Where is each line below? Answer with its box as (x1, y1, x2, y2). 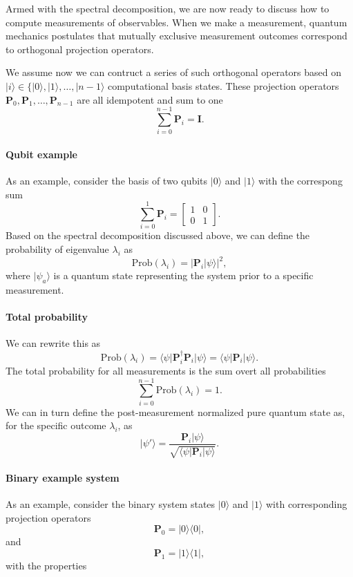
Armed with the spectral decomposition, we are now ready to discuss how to (6, 1, 330, 15)
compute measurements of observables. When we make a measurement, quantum (6, 15, 347, 29)
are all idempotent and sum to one (77, 92, 223, 106)
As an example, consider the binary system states (6, 497, 216, 511)
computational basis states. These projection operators (107, 78, 339, 93)
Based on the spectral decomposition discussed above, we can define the (6, 228, 310, 243)
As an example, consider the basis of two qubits (6, 173, 208, 188)
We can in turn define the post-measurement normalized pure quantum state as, (6, 404, 345, 419)
